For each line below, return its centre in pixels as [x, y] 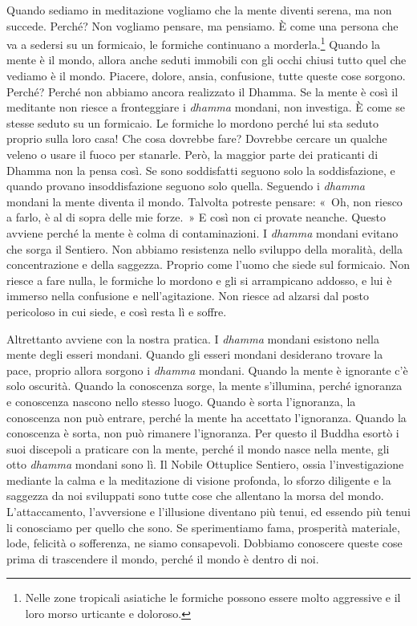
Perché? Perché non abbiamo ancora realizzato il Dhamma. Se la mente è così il [202, 91]
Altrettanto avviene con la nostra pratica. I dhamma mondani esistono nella [193, 338]
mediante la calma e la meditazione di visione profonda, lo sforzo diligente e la [199, 480]
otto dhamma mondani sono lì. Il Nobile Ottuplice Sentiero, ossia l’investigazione [205, 464]
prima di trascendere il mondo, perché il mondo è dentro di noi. [163, 558]
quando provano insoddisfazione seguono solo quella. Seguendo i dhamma [186, 186]
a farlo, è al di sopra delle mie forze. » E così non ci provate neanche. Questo [196, 217]
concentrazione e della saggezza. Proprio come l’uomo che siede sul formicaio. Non [208, 264]
